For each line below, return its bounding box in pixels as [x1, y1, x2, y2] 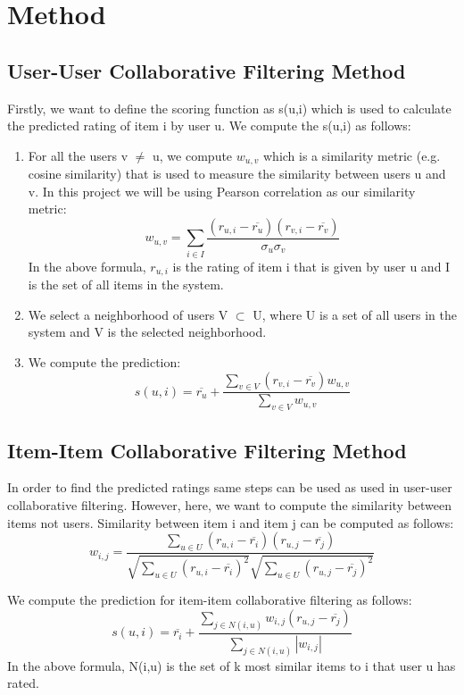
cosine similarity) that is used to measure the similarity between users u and [28, 164, 446, 183]
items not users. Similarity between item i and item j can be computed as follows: [7, 513, 454, 532]
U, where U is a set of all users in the [253, 305, 457, 323]
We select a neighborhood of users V [28, 305, 228, 323]
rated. [7, 674, 39, 692]
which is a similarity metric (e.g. [262, 146, 441, 164]
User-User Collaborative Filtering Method [7, 56, 406, 84]
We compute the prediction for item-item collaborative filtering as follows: [7, 590, 412, 609]
